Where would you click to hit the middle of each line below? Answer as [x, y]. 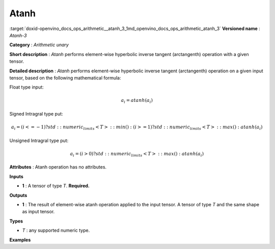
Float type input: [27, 87]
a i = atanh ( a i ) [137, 101]
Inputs [17, 176]
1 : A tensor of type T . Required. [56, 186]
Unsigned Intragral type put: [39, 141]
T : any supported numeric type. [56, 230]
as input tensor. [38, 212]
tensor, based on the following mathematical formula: [65, 78]
